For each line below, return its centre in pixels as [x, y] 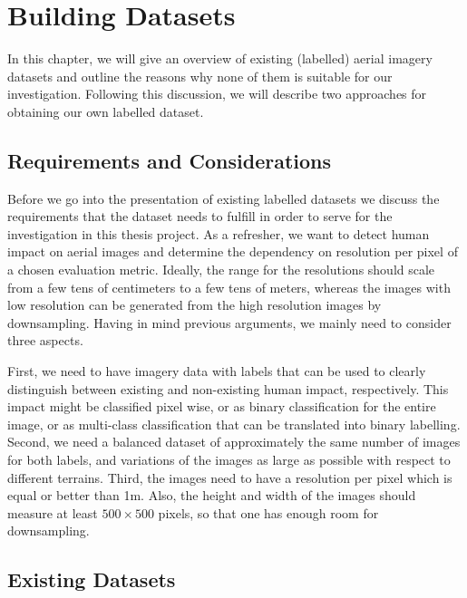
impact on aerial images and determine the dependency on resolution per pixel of [233, 251]
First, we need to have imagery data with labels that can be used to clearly [217, 371]
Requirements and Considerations [170, 160]
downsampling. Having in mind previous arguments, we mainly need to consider [229, 322]
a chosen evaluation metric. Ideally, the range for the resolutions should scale [221, 270]
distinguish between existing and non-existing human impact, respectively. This [228, 388]
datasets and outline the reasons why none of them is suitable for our [200, 76]
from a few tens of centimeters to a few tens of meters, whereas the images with [229, 287]
